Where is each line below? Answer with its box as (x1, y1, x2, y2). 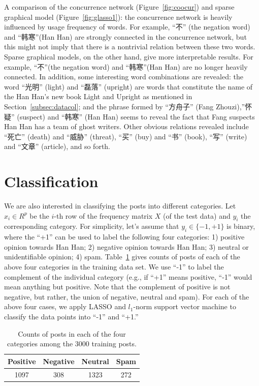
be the (29, 210, 49, 221)
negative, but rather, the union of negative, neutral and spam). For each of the (4, 291, 249, 302)
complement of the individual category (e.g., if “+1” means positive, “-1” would (4, 271, 252, 282)
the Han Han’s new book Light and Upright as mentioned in (4, 91, 192, 102)
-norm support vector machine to (133, 301, 236, 312)
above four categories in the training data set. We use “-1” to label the (4, 261, 224, 272)
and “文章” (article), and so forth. (4, 141, 111, 152)
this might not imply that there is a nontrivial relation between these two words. (4, 41, 255, 52)
